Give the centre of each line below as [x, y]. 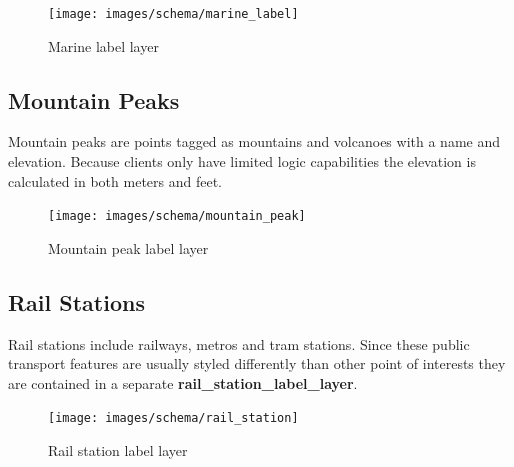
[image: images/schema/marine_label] [173, 14]
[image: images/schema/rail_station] [173, 418]
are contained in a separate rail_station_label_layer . [183, 382]
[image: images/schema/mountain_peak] [177, 216]
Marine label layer [103, 45]
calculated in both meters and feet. [115, 180]
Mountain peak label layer [128, 247]
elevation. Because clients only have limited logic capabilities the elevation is [242, 161]
